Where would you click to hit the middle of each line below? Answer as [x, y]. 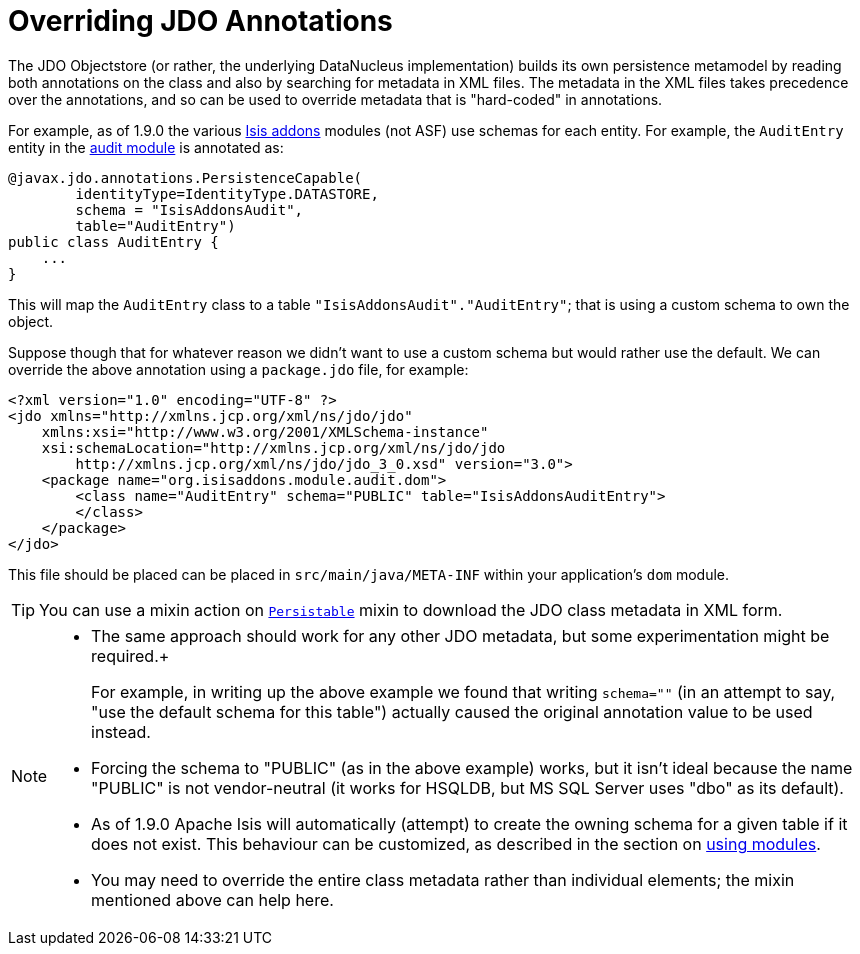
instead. [121, 731]
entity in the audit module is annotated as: [146, 147]
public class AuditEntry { [113, 241]
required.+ [130, 655]
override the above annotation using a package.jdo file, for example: [238, 369]
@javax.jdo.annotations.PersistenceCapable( [185, 177]
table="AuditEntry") [155, 225]
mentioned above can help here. [212, 899]
